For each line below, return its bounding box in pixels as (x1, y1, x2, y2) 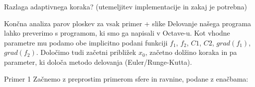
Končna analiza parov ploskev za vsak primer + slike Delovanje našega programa (4, 18, 252, 28)
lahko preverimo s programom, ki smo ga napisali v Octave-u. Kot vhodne (4, 28, 230, 38)
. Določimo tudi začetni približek (36, 47, 136, 57)
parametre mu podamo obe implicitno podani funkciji (4, 37, 168, 47)
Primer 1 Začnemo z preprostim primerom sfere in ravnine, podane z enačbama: (4, 73, 249, 84)
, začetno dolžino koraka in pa (145, 47, 237, 57)
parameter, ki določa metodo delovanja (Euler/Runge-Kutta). (4, 56, 192, 67)
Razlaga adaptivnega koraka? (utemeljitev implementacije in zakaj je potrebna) (4, 1, 247, 11)
